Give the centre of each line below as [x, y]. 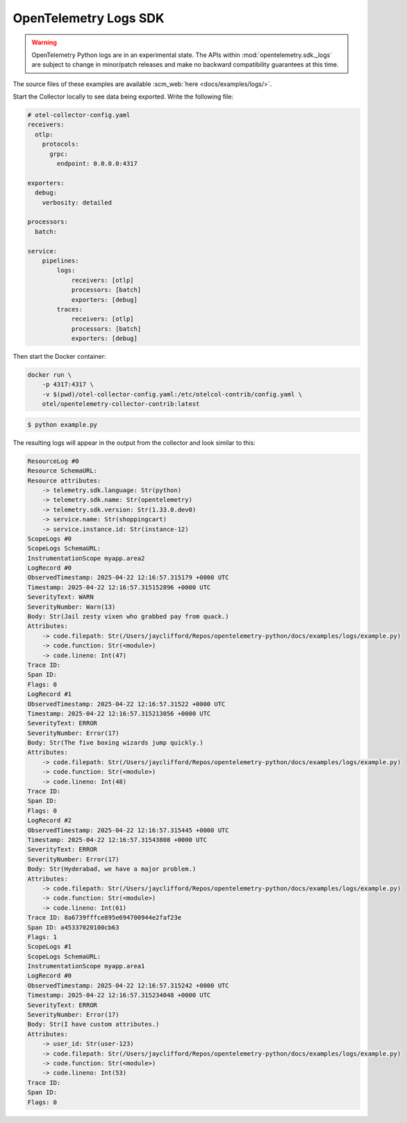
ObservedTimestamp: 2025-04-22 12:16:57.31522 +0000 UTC [126, 704]
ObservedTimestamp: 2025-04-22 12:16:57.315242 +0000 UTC [128, 985]
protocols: [60, 144]
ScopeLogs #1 [50, 947]
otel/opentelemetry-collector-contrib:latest [121, 404]
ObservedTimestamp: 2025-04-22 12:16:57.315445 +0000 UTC [128, 830]
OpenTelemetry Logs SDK [89, 18]
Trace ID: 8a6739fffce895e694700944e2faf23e [105, 918]
